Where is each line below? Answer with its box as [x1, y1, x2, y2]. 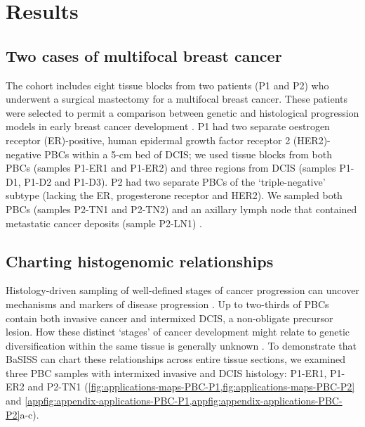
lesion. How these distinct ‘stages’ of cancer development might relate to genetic [6, 324, 350, 339]
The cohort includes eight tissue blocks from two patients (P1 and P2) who [6, 77, 329, 92]
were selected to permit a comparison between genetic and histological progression [6, 105, 359, 120]
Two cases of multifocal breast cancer [6, 44, 282, 66]
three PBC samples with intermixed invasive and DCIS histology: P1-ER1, [6, 365, 327, 380]
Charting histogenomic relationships [6, 250, 274, 272]
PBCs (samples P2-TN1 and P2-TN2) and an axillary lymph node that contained [6, 201, 357, 216]
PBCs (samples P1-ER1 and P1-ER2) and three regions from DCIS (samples [6, 160, 336, 175]
